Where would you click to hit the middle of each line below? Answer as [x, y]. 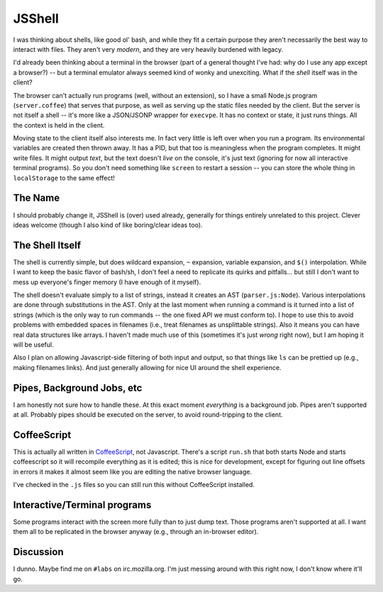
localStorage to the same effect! [64, 178]
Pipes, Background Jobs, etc [78, 387]
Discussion [38, 552]
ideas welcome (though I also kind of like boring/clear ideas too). [108, 225]
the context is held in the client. [59, 125]
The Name [37, 198]
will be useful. [33, 345]
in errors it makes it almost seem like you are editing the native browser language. [132, 471]
